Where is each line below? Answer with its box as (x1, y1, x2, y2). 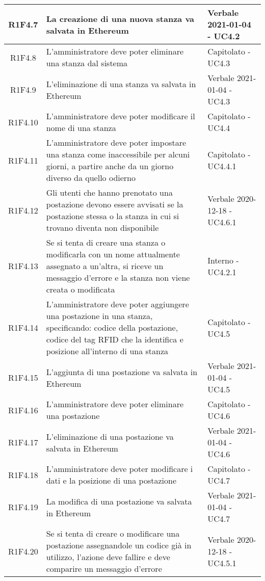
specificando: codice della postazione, (46, 322, 178, 333)
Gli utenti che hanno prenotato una (46, 187, 173, 198)
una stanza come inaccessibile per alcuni (46, 148, 190, 160)
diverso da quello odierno (46, 172, 136, 183)
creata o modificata (46, 283, 115, 295)
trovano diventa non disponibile (46, 222, 159, 233)
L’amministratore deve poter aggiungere (46, 298, 189, 310)
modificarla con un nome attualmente (46, 248, 180, 260)
